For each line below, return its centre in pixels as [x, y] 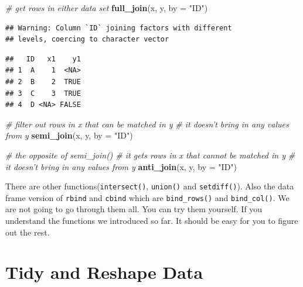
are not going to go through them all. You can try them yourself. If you [134, 209]
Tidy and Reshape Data [104, 272]
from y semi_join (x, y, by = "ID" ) [69, 135]
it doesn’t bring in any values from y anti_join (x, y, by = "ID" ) [121, 166]
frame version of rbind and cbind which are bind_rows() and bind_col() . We [147, 197]
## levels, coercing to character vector [87, 39]
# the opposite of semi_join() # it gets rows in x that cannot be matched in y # [150, 155]
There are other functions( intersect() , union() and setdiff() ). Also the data [150, 186]
